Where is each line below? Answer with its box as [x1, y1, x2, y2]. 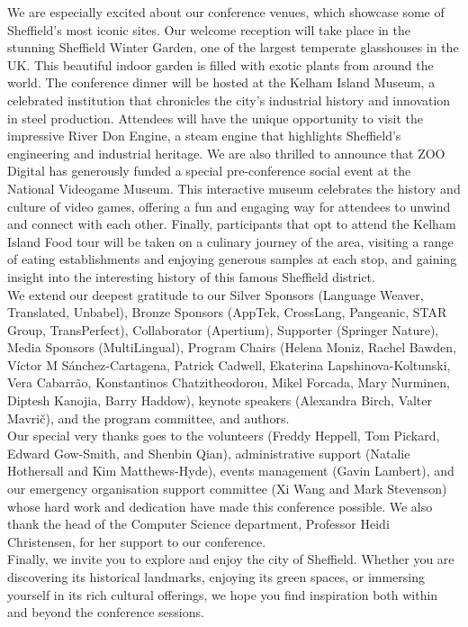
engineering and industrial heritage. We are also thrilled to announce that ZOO [7, 143, 445, 162]
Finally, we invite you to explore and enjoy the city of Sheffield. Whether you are [7, 550, 454, 568]
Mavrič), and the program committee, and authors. [7, 408, 290, 427]
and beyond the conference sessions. [7, 603, 204, 622]
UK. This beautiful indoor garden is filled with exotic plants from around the [7, 55, 434, 74]
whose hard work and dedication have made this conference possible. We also [7, 496, 433, 515]
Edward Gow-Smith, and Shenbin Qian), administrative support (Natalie [7, 443, 410, 462]
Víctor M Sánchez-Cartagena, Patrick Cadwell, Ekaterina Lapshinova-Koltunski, [7, 355, 451, 374]
